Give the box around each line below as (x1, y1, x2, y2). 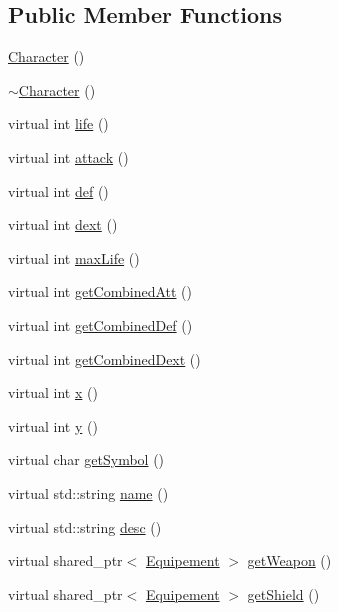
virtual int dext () (8, 214, 118, 235)
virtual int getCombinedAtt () (8, 281, 193, 302)
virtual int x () (8, 382, 98, 403)
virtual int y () (8, 415, 98, 436)
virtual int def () (8, 180, 109, 201)
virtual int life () (8, 113, 109, 134)
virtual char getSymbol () (8, 449, 165, 470)
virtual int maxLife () (8, 247, 140, 268)
